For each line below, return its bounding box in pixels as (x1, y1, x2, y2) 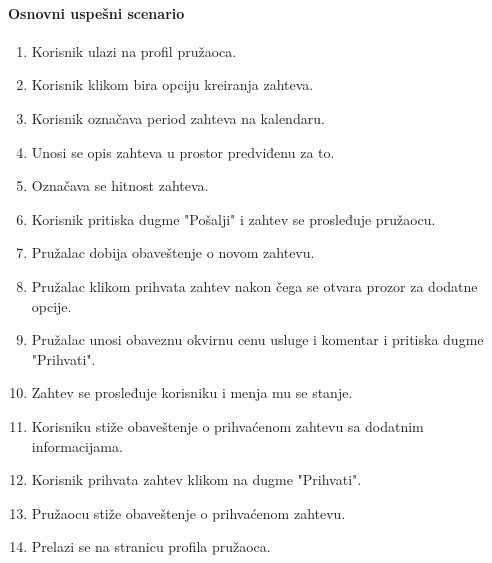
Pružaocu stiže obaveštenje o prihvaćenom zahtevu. (31, 502, 346, 523)
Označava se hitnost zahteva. (31, 175, 209, 196)
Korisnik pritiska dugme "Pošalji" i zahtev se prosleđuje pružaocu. (31, 208, 436, 229)
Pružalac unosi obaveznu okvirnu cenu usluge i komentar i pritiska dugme (31, 329, 484, 350)
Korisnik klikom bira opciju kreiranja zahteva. (31, 74, 314, 95)
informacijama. (31, 435, 123, 456)
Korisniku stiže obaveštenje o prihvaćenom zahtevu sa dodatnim (31, 415, 424, 436)
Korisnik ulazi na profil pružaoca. (31, 40, 237, 61)
